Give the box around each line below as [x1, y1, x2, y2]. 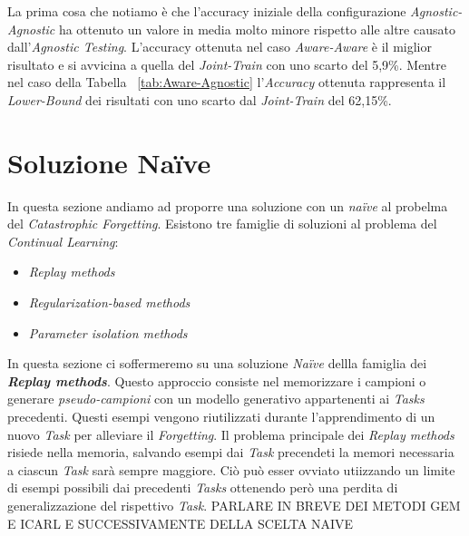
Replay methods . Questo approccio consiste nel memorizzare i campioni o [7, 371, 426, 390]
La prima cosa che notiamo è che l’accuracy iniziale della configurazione [7, 2, 406, 20]
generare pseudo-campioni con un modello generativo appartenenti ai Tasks [7, 389, 425, 408]
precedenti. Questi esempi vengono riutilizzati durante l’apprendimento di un [7, 407, 435, 426]
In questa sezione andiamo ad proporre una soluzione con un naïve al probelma [7, 196, 448, 215]
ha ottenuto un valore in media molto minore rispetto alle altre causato [58, 19, 455, 38]
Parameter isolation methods [28, 323, 188, 342]
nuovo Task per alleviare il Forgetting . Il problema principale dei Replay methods [7, 424, 454, 443]
